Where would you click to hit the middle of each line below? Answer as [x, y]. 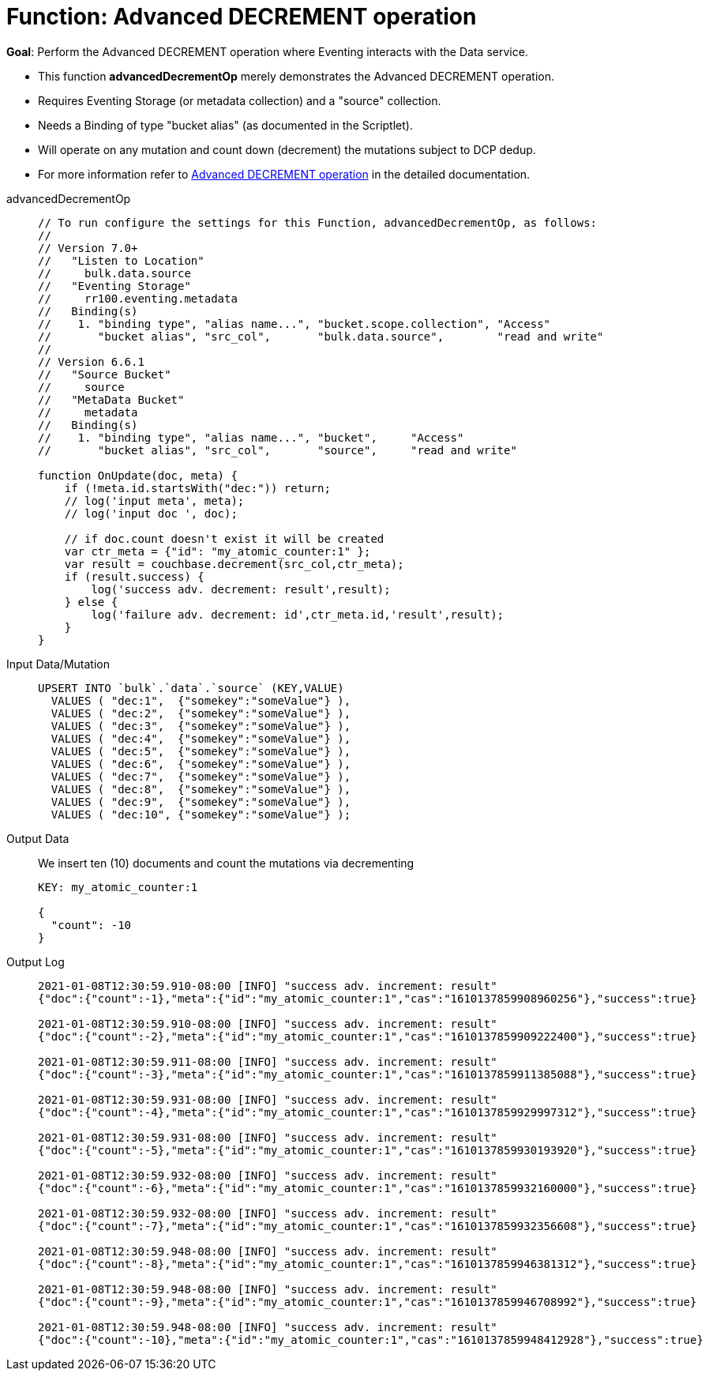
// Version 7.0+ [88, 248]
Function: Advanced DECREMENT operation [242, 17]
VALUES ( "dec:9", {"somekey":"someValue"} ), [201, 801]
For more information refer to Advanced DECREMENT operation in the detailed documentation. [284, 174]
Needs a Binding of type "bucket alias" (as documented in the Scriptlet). [225, 125]
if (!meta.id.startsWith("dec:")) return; [197, 488]
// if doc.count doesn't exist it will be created [224, 538]
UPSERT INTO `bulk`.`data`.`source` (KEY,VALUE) [191, 688]
